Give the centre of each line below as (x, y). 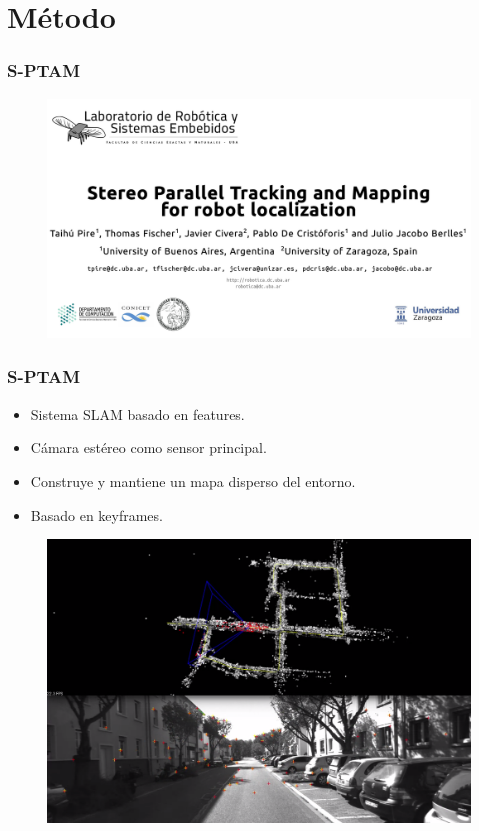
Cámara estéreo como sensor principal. (148, 447)
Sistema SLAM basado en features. (137, 413)
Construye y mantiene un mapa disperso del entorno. (193, 480)
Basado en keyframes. (96, 514)
